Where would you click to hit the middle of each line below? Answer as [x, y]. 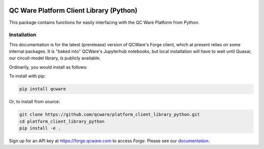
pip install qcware [43, 89]
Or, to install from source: [35, 102]
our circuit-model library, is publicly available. [55, 58]
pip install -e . [40, 128]
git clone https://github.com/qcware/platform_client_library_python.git [110, 115]
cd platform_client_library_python [62, 121]
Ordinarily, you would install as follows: [48, 67]
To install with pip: [27, 76]
